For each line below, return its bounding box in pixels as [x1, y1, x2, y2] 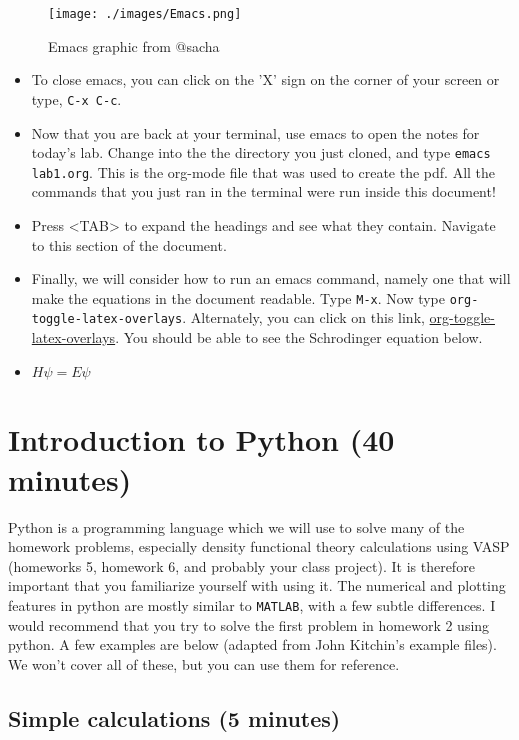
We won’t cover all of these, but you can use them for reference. [8, 653, 400, 674]
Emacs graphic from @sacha [48, 35, 220, 56]
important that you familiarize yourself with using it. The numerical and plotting [8, 575, 506, 596]
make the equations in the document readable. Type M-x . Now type [31, 287, 445, 308]
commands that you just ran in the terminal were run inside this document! [31, 181, 496, 202]
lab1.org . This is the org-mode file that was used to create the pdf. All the [31, 161, 496, 182]
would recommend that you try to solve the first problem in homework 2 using [8, 614, 490, 635]
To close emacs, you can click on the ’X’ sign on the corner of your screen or [31, 69, 500, 90]
